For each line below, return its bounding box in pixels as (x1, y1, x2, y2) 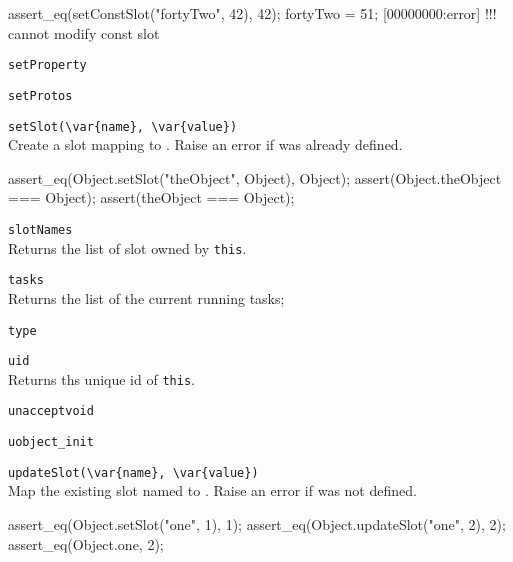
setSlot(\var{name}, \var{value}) (8, 119, 238, 134)
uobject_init (8, 435, 94, 450)
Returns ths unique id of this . (8, 368, 195, 389)
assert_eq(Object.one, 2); (8, 533, 164, 554)
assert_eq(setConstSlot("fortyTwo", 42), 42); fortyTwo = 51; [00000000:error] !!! (8, 3, 497, 23)
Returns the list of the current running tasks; (8, 287, 285, 308)
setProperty (8, 58, 87, 73)
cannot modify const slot (8, 22, 160, 43)
